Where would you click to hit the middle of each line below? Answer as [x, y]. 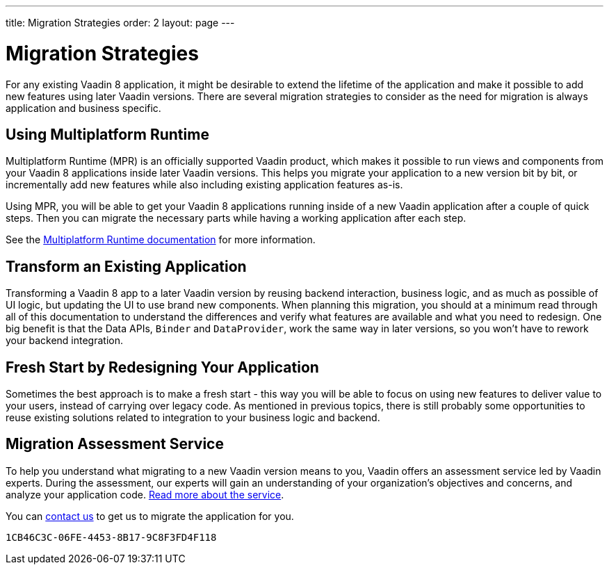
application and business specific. [83, 108]
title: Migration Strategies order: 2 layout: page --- [120, 23]
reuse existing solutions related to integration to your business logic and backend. [193, 418]
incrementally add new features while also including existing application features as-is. [204, 185]
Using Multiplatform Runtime [107, 134]
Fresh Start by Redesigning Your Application [162, 367]
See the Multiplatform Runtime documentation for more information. [161, 240]
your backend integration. [65, 341]
